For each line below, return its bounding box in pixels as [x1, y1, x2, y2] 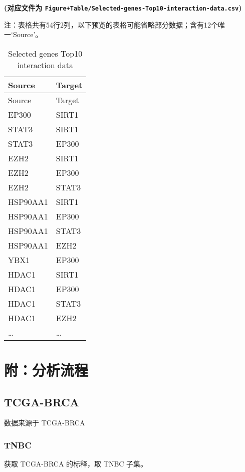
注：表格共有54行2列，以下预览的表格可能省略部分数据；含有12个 [4, 19, 218, 30]
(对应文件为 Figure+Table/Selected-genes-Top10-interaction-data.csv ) [4, 3, 242, 13]
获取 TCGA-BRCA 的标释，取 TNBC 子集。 [4, 458, 148, 469]
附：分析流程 [4, 360, 89, 380]
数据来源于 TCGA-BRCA [4, 417, 85, 428]
